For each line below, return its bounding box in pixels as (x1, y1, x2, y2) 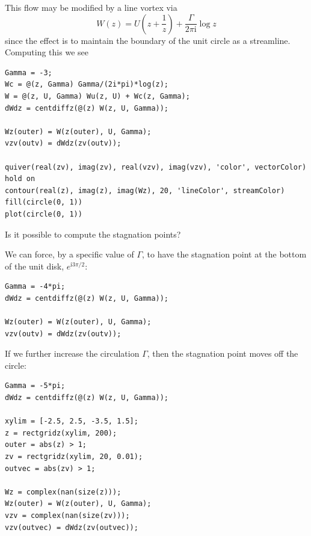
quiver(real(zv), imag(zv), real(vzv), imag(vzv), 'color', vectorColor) (5, 162, 307, 171)
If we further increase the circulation (5, 347, 140, 360)
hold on (5, 174, 35, 183)
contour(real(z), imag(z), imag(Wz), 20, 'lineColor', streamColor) (5, 186, 285, 195)
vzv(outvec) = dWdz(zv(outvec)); (5, 523, 138, 532)
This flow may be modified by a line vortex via (5, 1, 177, 13)
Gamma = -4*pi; (5, 282, 66, 291)
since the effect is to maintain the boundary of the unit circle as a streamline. (5, 34, 291, 46)
